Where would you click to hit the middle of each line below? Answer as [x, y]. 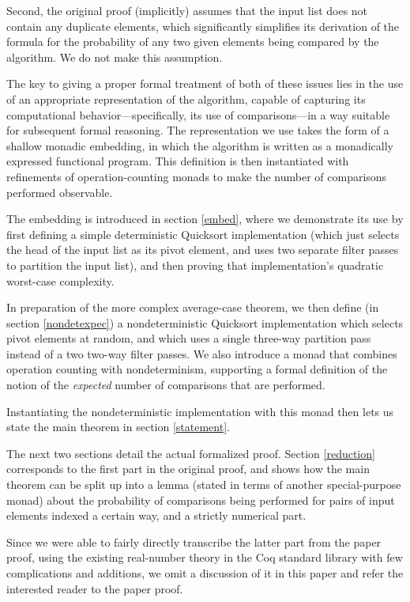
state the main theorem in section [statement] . [118, 427]
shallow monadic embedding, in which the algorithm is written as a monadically [200, 145]
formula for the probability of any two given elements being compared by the [193, 42]
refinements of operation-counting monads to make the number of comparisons [197, 176]
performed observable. [60, 192]
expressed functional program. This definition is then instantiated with [178, 161]
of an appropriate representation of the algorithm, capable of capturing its [186, 98]
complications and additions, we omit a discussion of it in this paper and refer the [205, 573]
